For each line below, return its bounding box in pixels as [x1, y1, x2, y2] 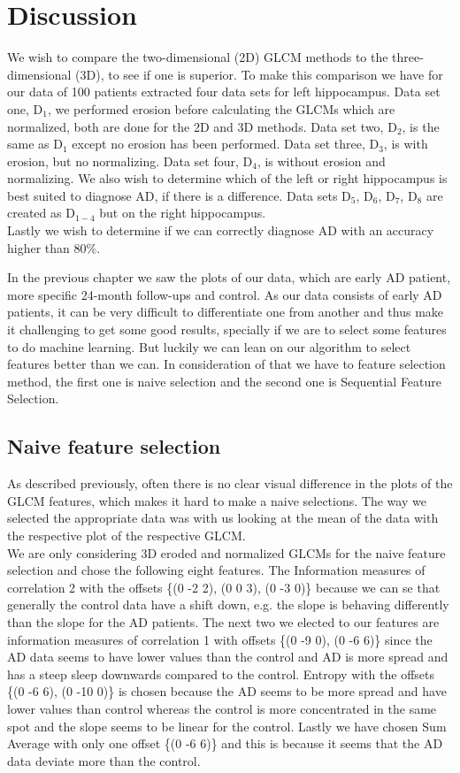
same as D [7, 134, 63, 153]
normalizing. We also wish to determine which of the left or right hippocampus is [7, 169, 448, 188]
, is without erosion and [257, 151, 386, 170]
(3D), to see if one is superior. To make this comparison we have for [75, 65, 443, 83]
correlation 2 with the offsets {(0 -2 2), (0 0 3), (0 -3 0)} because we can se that [7, 578, 441, 596]
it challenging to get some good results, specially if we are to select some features [7, 320, 447, 339]
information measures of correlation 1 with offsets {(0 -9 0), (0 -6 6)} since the [7, 630, 433, 648]
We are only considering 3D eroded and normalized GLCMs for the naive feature [7, 543, 446, 562]
